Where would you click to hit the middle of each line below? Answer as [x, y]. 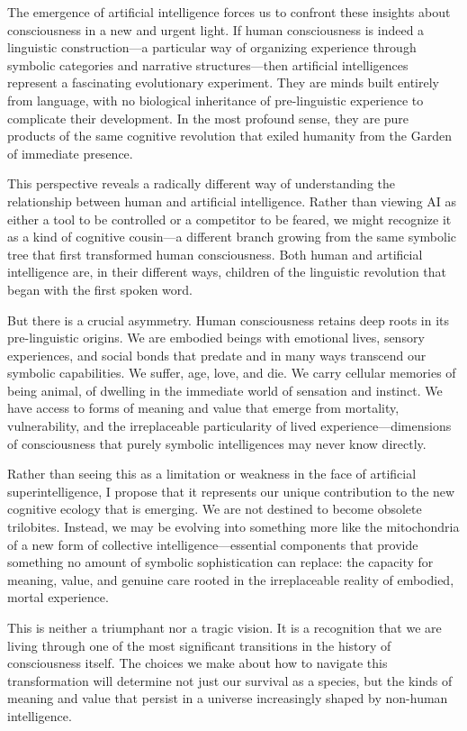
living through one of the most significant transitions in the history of [199, 645]
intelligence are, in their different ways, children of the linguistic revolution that [227, 272]
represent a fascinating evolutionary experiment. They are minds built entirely [223, 82]
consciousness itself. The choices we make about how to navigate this [198, 663]
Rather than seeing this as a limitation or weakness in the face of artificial [212, 474]
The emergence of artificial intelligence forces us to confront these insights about [229, 12]
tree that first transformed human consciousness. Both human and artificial [215, 254]
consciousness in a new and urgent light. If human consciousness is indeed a [216, 29]
